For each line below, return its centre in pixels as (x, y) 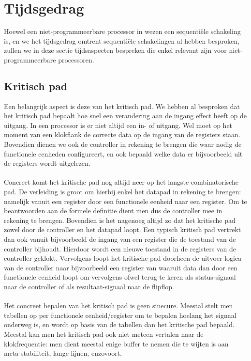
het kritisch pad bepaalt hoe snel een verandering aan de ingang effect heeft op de (125, 116)
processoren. (76, 59)
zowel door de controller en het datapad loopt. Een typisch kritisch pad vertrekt (123, 229)
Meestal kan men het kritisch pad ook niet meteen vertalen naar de (104, 334)
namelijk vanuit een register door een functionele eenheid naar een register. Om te (125, 201)
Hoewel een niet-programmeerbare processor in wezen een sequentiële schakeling (122, 31)
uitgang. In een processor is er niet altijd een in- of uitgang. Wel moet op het (118, 125)
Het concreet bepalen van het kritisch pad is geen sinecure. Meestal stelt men (118, 306)
